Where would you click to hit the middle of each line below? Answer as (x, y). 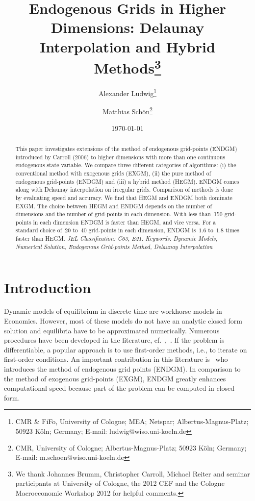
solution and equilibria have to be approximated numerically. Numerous (112, 330)
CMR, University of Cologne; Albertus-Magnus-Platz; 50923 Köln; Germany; (131, 447)
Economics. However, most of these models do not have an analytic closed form (123, 320)
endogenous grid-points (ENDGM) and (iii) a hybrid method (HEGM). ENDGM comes (127, 181)
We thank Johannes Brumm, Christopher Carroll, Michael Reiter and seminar (133, 473)
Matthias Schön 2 (127, 111)
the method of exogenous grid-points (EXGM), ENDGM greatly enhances (115, 378)
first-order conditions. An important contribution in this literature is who (116, 359)
